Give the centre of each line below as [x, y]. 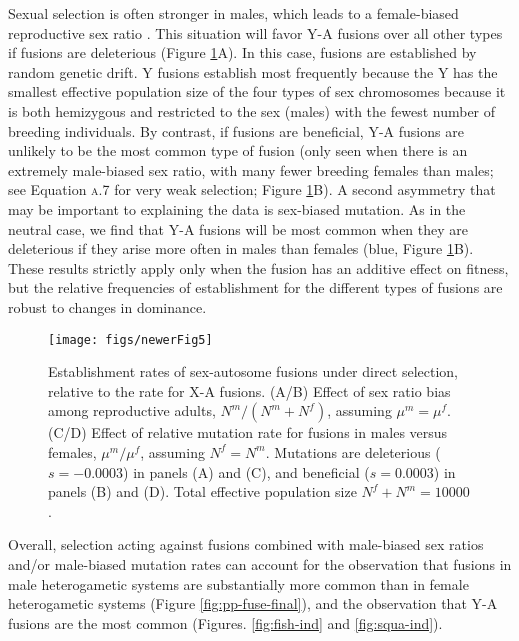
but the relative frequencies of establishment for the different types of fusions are [255, 287]
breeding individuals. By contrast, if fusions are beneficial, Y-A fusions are [236, 130]
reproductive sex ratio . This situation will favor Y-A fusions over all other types [255, 32]
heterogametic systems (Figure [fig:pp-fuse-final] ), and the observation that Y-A [253, 603]
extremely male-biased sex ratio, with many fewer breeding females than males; [251, 169]
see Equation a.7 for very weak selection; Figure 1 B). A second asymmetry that [252, 189]
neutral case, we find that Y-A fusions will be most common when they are [238, 228]
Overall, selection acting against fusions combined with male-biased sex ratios [246, 544]
